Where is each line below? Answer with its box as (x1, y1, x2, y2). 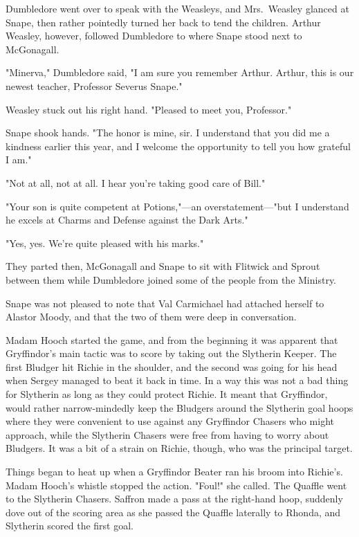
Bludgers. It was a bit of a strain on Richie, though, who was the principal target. (6, 441, 353, 455)
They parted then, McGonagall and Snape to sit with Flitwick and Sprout (6, 259, 320, 273)
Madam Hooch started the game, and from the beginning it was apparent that (6, 332, 338, 347)
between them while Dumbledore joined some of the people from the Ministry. (6, 272, 337, 286)
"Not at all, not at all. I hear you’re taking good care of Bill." (6, 175, 266, 190)
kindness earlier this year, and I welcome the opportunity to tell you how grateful (6, 138, 351, 153)
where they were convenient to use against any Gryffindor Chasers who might (6, 414, 335, 428)
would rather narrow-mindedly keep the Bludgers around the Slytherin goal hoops (6, 400, 353, 415)
